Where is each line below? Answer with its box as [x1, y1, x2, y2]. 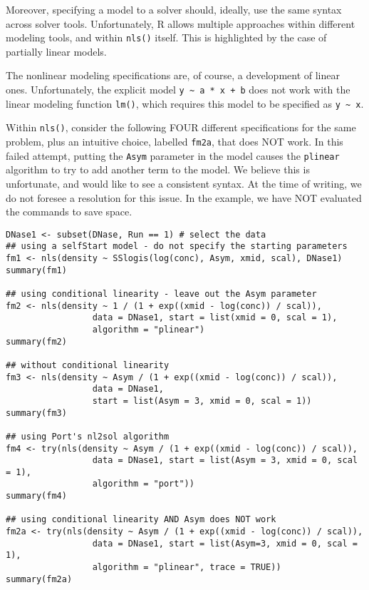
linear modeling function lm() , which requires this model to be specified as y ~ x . [6, 96, 364, 111]
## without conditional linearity [6, 360, 170, 370]
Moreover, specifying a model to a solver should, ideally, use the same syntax [6, 2, 342, 16]
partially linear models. [6, 44, 107, 59]
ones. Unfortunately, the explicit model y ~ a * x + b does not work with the [6, 82, 350, 97]
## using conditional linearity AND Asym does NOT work [6, 514, 276, 525]
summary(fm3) [6, 407, 67, 418]
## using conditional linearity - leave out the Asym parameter [6, 288, 317, 299]
